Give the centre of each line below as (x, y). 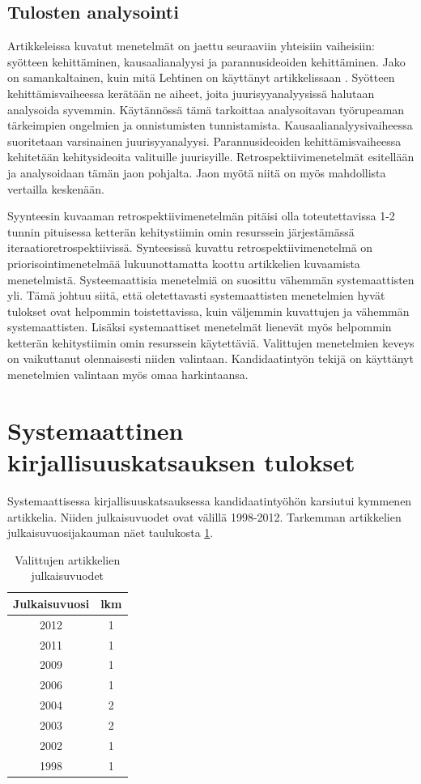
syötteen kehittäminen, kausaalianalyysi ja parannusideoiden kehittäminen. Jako (206, 61)
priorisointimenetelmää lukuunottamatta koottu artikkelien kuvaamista (184, 263)
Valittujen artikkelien (68, 559)
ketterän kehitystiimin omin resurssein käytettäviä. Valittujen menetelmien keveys (211, 342)
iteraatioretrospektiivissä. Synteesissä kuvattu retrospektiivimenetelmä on (190, 247)
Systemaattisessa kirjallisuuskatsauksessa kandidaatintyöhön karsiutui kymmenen (210, 500)
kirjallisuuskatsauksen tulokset (181, 462)
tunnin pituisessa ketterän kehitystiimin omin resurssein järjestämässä (181, 231)
